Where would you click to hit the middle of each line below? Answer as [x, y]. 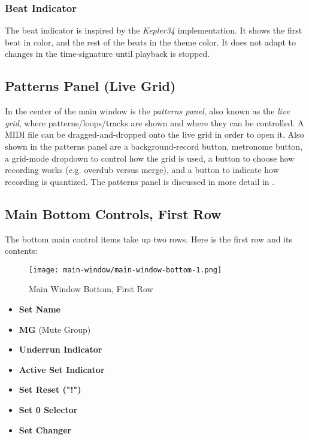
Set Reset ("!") [50, 389]
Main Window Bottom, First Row [91, 289]
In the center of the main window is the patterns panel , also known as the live [147, 111]
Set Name [40, 309]
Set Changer [45, 430]
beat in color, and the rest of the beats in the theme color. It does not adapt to [151, 42]
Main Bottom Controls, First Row [113, 213]
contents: [21, 251]
